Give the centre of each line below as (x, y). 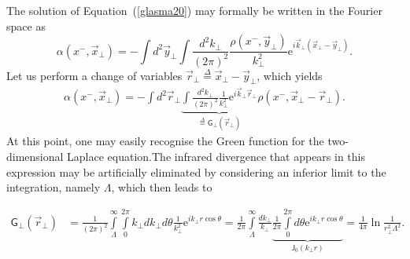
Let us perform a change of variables (94, 75)
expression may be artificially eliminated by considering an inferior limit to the (196, 171)
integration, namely (54, 187)
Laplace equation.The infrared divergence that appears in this (216, 156)
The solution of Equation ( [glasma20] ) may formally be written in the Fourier (194, 10)
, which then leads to (162, 187)
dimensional (35, 156)
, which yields (290, 75)
